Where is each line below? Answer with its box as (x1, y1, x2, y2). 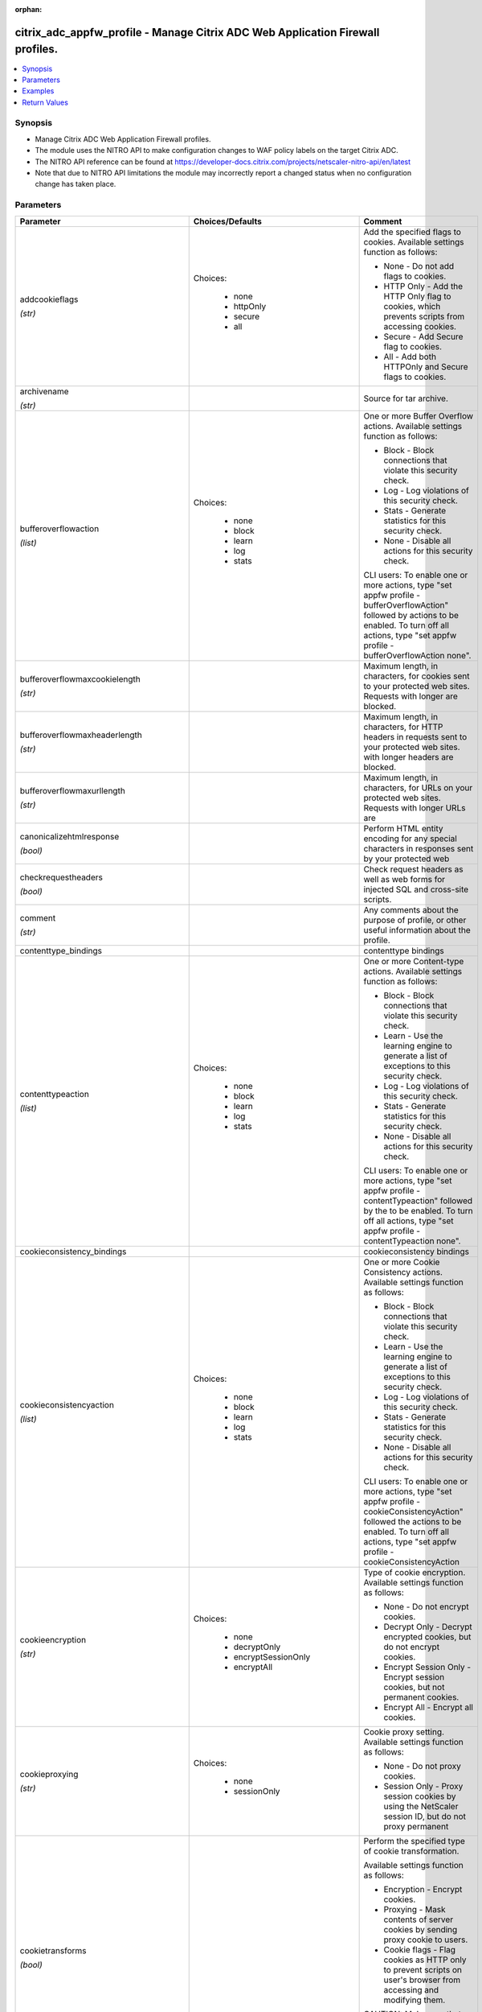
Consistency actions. (363, 1266, 443, 1277)
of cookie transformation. (363, 1845, 460, 1857)
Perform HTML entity (363, 823, 443, 834)
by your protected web (363, 853, 450, 864)
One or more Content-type (363, 955, 464, 967)
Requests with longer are (363, 691, 458, 702)
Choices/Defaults (193, 216, 263, 227)
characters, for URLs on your (363, 781, 473, 793)
